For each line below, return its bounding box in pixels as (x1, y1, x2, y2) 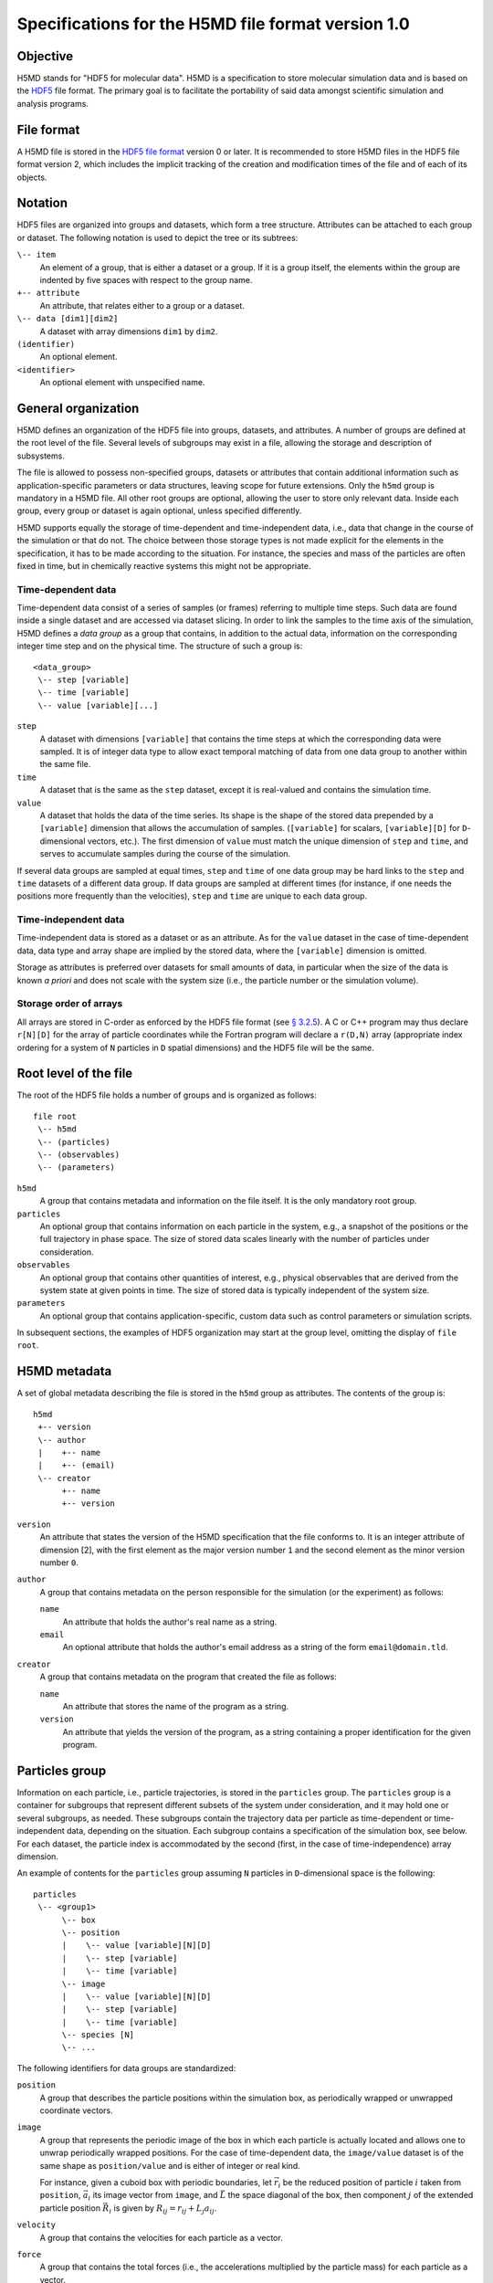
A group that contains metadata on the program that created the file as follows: (39, 1671, 337, 1682)
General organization (16, 400, 140, 416)
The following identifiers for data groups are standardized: (16, 2062, 236, 2073)
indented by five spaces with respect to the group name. (39, 275, 253, 285)
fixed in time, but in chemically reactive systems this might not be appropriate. (16, 560, 311, 571)
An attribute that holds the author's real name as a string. (62, 1616, 278, 1627)
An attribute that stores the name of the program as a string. (62, 1700, 289, 1711)
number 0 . (39, 1557, 79, 1568)
